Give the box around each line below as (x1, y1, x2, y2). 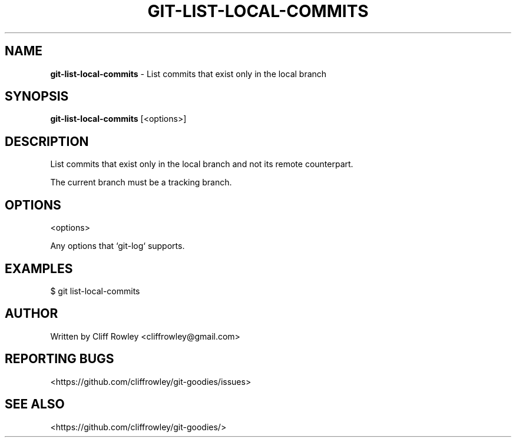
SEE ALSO (5, 397, 65, 412)
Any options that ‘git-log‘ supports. (50, 241, 185, 251)
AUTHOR (5, 306, 58, 321)
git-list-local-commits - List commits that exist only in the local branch (50, 68, 327, 79)
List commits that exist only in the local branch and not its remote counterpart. (50, 159, 353, 170)
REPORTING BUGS (5, 351, 114, 367)
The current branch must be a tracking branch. (50, 177, 232, 188)
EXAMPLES (5, 261, 73, 276)
